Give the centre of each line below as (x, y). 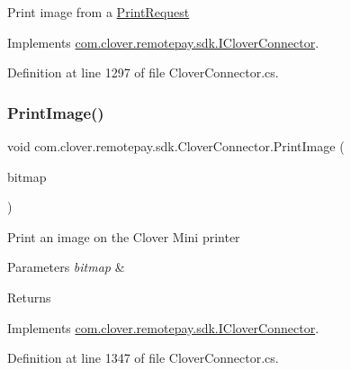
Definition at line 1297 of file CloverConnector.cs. (143, 72)
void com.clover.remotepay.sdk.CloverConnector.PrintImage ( (176, 146)
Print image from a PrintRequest (99, 12)
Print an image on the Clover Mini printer (124, 236)
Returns (29, 297)
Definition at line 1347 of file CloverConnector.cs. (143, 358)
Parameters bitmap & (66, 267)
